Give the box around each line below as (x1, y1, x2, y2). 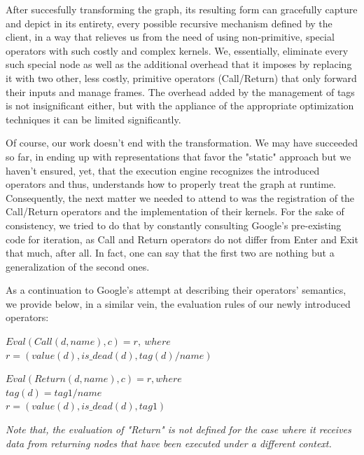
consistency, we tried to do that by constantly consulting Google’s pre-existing (6, 217, 342, 232)
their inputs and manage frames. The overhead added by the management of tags (6, 84, 355, 99)
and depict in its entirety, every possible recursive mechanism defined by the (6, 15, 332, 30)
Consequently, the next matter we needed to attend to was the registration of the (6, 190, 355, 205)
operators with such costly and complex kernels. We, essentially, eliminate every (6, 43, 349, 57)
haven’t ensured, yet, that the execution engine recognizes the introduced (6, 163, 320, 177)
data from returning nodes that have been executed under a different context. (6, 435, 332, 450)
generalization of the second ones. (6, 259, 150, 273)
